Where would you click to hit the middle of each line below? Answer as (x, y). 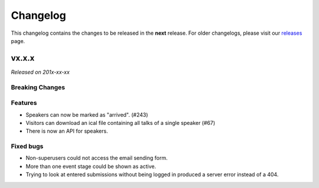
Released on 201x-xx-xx (40, 72)
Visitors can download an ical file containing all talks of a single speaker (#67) (121, 123)
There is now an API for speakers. (67, 131)
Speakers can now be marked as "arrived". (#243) (87, 114)
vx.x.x (23, 58)
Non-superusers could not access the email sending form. (97, 158)
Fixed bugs (27, 146)
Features (24, 103)
